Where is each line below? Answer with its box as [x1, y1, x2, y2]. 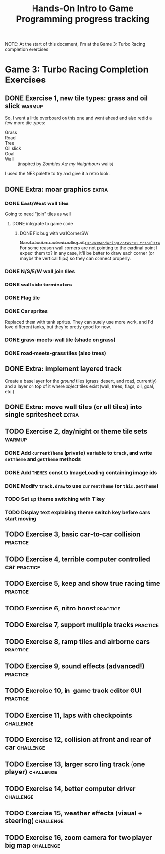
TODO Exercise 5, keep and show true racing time [5, 579, 160, 588]
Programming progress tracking [16, 13, 150, 25]
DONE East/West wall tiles [5, 200, 69, 206]
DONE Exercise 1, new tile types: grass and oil [5, 94, 148, 102]
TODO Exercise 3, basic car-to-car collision [5, 530, 141, 539]
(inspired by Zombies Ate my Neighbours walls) [17, 161, 114, 167]
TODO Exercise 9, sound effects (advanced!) [5, 662, 145, 670]
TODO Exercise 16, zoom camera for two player [5, 833, 152, 842]
